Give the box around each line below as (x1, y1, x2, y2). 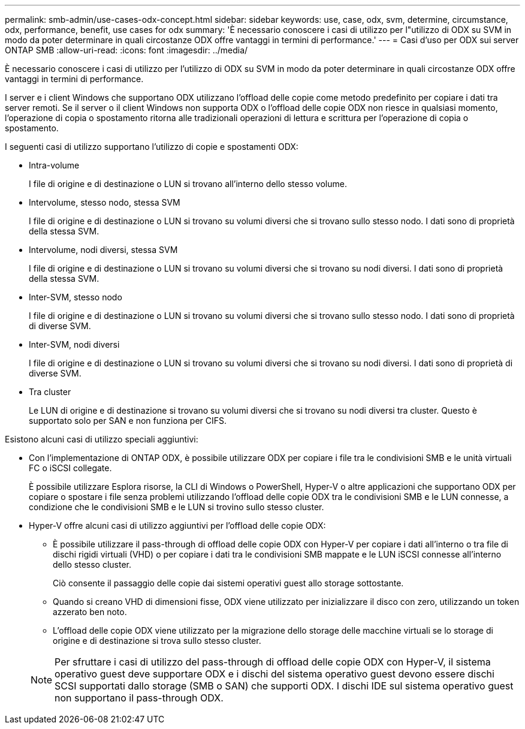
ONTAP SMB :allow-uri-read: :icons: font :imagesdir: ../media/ (5, 45, 248, 55)
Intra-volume (29, 160, 80, 170)
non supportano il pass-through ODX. (55, 692, 224, 704)
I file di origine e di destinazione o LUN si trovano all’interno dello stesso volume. (29, 179, 347, 189)
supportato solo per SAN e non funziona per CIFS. (29, 415, 227, 426)
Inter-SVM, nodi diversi (29, 339, 120, 350)
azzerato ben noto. (53, 607, 127, 617)
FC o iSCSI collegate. (29, 463, 112, 473)
